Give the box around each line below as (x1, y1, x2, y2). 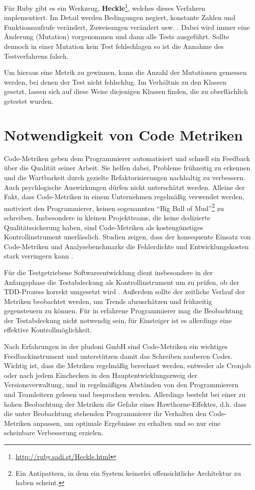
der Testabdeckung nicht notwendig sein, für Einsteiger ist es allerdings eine (4, 315, 232, 325)
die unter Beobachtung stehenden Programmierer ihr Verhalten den (4, 408, 206, 419)
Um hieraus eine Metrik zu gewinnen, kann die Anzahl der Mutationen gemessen (4, 67, 247, 77)
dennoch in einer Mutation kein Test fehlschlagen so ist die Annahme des (4, 41, 224, 51)
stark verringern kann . (4, 251, 74, 261)
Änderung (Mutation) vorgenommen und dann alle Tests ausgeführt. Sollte (4, 31, 229, 42)
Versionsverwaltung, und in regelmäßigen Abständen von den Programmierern (4, 379, 239, 390)
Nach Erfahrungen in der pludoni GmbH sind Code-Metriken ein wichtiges (4, 341, 228, 351)
